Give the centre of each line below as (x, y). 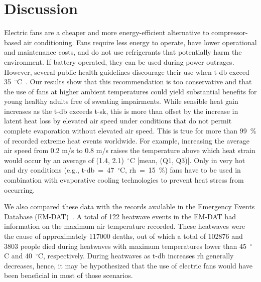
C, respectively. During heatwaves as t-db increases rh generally (136, 256)
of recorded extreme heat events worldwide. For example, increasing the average (127, 140)
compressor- (230, 32)
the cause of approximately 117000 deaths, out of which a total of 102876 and (123, 236)
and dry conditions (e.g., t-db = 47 (59, 170)
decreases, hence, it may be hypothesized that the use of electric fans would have (128, 265)
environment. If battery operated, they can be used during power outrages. (119, 61)
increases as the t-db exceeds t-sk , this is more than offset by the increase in (121, 111)
